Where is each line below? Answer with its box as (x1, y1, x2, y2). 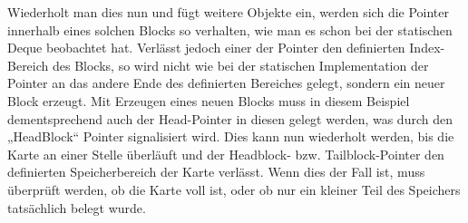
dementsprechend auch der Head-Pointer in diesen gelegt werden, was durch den (7, 109, 453, 128)
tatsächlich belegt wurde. (7, 198, 146, 217)
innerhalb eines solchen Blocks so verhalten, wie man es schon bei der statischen (7, 20, 453, 39)
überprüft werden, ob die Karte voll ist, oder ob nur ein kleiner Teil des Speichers (7, 179, 461, 199)
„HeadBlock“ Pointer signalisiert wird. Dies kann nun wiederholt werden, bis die (7, 127, 454, 146)
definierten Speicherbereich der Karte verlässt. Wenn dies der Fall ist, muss (7, 162, 425, 181)
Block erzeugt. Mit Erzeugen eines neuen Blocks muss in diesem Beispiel (7, 91, 410, 110)
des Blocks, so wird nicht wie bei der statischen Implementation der (52, 55, 429, 74)
